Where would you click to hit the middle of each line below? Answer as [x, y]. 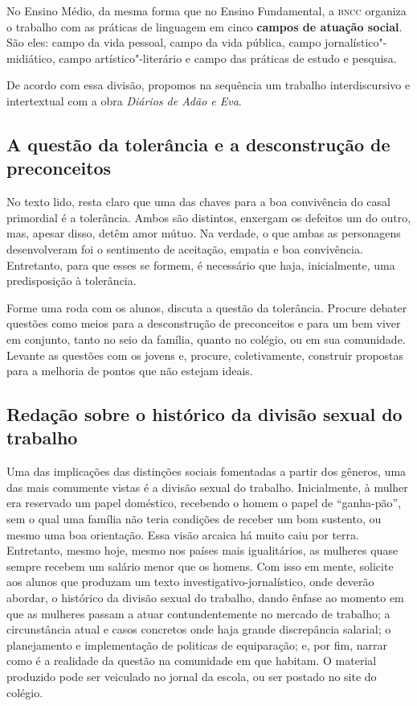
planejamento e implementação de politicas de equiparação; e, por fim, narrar [197, 644]
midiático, [31, 58]
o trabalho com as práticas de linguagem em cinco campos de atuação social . [204, 26]
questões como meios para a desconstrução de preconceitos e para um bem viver [204, 323]
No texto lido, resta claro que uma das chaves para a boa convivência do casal [198, 202]
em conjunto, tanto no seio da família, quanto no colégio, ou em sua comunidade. [206, 339]
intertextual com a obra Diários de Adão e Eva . [124, 100]
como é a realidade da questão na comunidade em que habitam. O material [192, 661]
